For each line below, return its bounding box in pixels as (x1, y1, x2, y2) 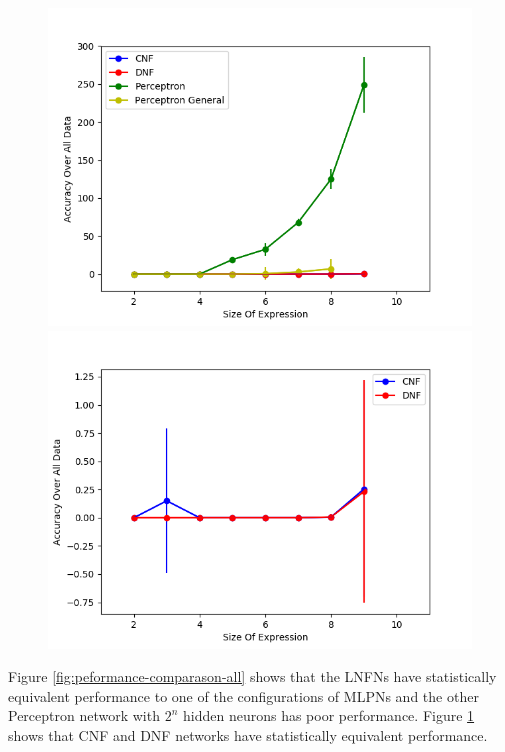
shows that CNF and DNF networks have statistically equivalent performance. (8, 724, 488, 745)
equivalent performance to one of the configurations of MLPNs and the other (8, 685, 479, 706)
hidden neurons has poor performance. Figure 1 (182, 705, 475, 726)
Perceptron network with (8, 705, 160, 726)
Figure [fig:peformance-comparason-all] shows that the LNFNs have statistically (8, 666, 497, 687)
